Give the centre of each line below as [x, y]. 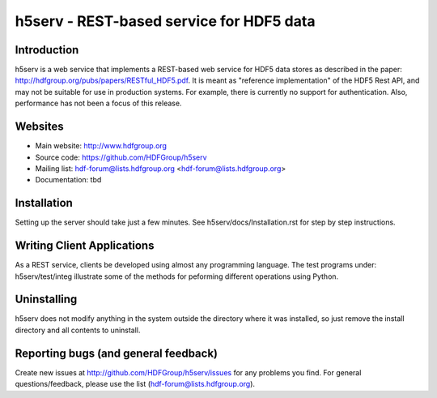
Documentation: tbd [68, 180]
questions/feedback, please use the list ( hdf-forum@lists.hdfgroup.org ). [135, 384]
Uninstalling [46, 300]
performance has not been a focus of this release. [98, 103]
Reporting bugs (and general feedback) [117, 353]
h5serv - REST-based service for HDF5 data [165, 21]
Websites [39, 127]
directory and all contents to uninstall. [78, 330]
